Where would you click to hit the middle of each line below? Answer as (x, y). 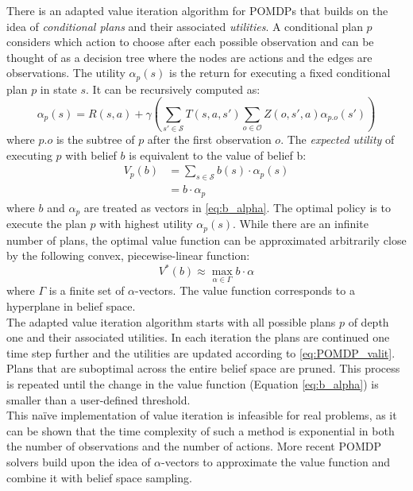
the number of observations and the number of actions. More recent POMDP (194, 446)
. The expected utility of (338, 139)
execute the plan (46, 224)
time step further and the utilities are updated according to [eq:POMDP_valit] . (201, 352)
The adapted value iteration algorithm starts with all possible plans (171, 321)
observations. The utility (66, 73)
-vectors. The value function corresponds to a (245, 290)
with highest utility (146, 224)
